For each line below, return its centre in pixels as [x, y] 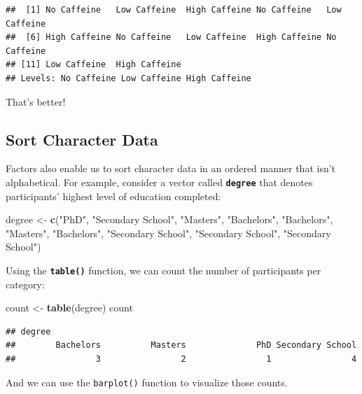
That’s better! [36, 101]
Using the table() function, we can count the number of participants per [163, 270]
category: [25, 284]
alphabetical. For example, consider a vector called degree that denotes [159, 182]
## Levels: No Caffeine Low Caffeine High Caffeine [128, 78]
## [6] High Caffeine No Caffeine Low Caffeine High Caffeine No [171, 37]
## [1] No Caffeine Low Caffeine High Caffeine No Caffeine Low [174, 10]
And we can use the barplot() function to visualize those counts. [147, 382]
